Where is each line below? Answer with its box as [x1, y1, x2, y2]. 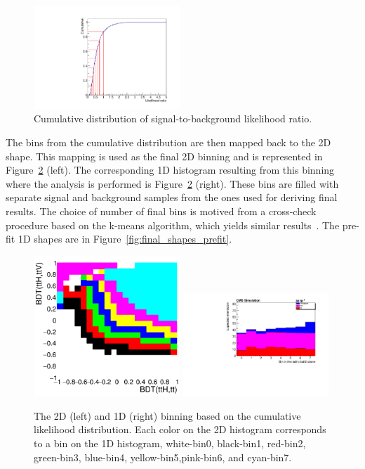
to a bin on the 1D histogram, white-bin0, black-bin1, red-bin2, [34, 435, 306, 450]
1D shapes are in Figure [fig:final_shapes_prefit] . [18, 231, 232, 246]
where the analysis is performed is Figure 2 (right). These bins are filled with [6, 176, 339, 191]
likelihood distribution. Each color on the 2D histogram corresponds [34, 422, 326, 437]
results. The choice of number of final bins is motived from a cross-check [6, 203, 317, 218]
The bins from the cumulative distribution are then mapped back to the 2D [6, 135, 331, 149]
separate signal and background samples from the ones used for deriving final [6, 190, 338, 205]
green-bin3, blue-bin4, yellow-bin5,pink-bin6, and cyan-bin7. [34, 449, 292, 464]
